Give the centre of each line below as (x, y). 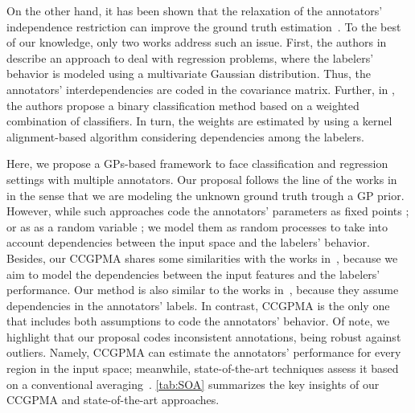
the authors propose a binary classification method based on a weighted (183, 105)
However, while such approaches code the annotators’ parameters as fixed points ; (208, 211)
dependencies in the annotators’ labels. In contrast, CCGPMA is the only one (198, 305)
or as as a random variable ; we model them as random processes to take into (197, 226)
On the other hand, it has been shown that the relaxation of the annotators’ (195, 10)
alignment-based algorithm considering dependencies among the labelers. (185, 136)
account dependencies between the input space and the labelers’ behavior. (188, 242)
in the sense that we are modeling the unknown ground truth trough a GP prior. (205, 195)
